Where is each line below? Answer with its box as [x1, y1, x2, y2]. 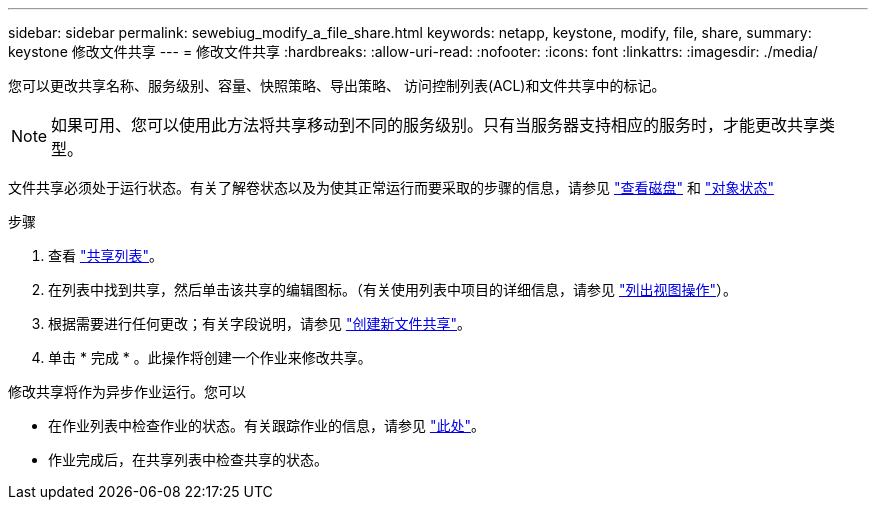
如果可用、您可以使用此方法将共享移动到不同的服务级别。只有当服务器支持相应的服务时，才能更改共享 [51, 115, 820, 135]
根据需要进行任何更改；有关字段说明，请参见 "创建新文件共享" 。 [48, 315, 471, 332]
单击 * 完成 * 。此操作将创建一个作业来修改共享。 [48, 349, 372, 366]
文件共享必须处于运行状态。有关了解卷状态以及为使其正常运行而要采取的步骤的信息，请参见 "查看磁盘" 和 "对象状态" [8, 179, 774, 196]
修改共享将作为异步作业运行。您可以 [8, 383, 246, 400]
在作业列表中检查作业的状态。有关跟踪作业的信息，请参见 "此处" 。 [48, 417, 485, 434]
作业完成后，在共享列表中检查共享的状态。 [48, 451, 328, 468]
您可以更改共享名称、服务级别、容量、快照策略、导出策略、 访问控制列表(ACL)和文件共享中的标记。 [8, 77, 666, 94]
